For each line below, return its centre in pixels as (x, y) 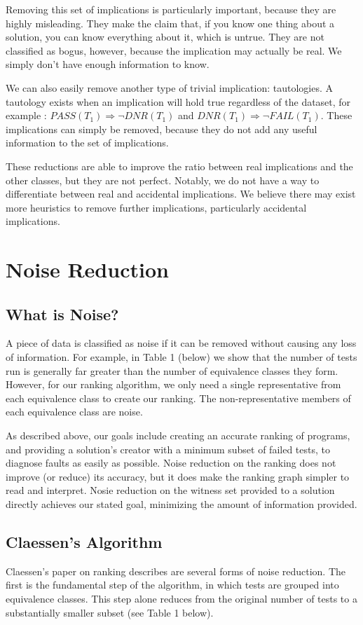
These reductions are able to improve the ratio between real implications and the (179, 166)
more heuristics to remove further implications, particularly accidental (156, 207)
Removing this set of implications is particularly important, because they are (171, 9)
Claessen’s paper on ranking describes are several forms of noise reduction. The (176, 571)
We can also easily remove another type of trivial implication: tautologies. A (170, 87)
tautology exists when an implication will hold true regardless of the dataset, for (178, 101)
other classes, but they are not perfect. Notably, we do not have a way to (163, 180)
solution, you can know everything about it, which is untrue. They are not (165, 37)
